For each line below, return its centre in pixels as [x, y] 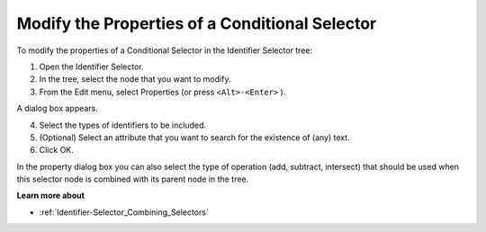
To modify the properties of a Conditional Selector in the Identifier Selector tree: [165, 50]
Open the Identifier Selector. [91, 67]
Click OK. [56, 150]
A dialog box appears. [57, 109]
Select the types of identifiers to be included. [123, 125]
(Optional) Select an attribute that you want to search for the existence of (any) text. [194, 137]
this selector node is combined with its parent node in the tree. [133, 179]
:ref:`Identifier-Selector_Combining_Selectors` [124, 212]
